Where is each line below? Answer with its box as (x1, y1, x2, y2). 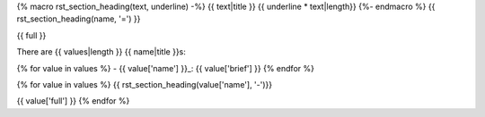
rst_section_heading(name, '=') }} (16, 13, 141, 24)
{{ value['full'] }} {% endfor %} (16, 96, 130, 106)
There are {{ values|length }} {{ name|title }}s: (16, 46, 186, 57)
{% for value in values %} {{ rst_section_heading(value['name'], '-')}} (16, 79, 273, 89)
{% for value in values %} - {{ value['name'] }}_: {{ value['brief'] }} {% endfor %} (16, 63, 314, 73)
